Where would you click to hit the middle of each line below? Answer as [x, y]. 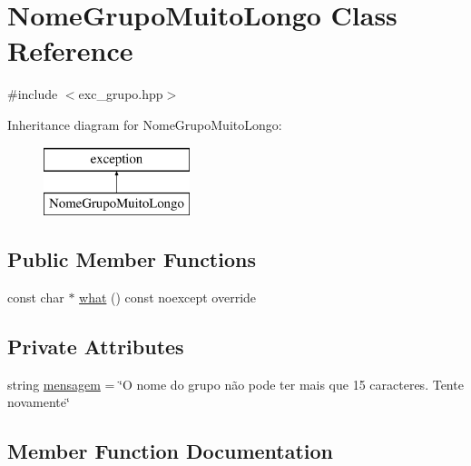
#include [33, 94]
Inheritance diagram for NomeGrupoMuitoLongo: [145, 124]
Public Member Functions [132, 259]
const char [36, 297]
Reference [70, 50]
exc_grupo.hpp [121, 94]
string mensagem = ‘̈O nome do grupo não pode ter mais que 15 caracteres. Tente [235, 384]
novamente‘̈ [39, 402]
